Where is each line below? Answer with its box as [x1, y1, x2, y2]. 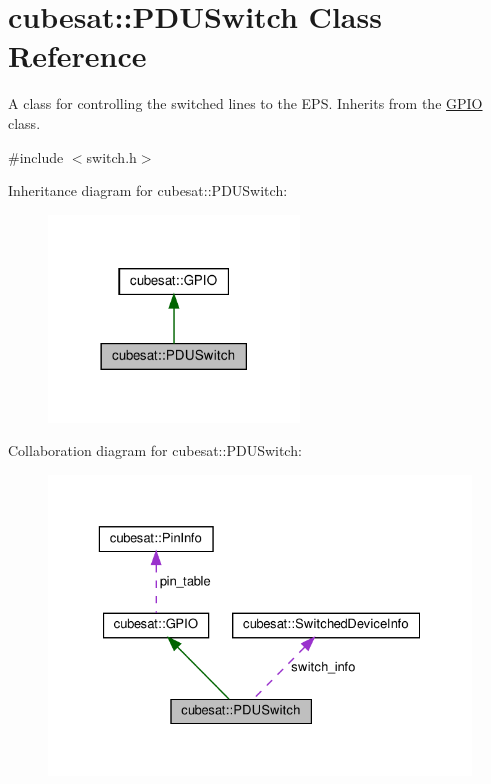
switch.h [86, 146, 137, 167]
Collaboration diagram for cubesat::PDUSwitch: [8, 440, 302, 461]
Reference [8, 35, 147, 76]
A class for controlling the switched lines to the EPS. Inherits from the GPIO [8, 93, 483, 114]
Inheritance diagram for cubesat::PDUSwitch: [8, 180, 288, 201]
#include [8, 146, 64, 167]
